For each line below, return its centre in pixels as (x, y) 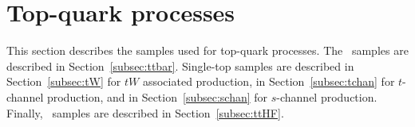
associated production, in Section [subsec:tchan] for (269, 81)
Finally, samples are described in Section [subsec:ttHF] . (145, 112)
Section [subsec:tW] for (64, 81)
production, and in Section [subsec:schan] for (157, 96)
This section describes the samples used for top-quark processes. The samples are (207, 50)
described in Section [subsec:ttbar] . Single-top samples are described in (180, 65)
